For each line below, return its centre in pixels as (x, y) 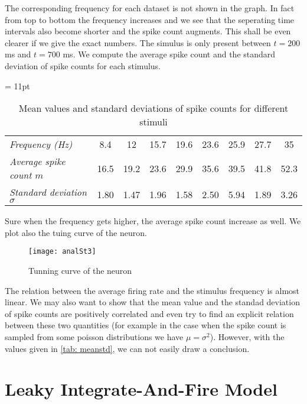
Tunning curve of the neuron (80, 270)
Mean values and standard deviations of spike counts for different (153, 108)
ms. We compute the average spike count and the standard (169, 54)
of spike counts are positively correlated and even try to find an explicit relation (149, 313)
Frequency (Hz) (41, 144)
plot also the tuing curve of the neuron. (76, 232)
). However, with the (247, 336)
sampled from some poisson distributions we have (94, 336)
